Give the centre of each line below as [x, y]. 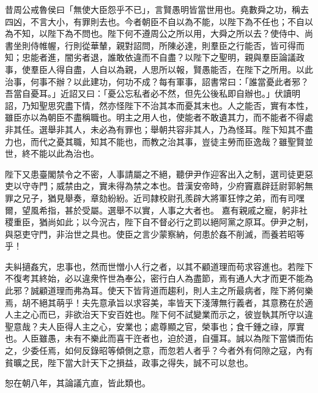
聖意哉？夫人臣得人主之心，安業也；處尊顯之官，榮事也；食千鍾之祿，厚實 [155, 326]
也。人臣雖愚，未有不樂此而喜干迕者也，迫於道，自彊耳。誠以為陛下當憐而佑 [159, 338]
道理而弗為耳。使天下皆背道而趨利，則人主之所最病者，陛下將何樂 [180, 290]
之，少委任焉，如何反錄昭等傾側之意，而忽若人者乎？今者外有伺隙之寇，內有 [159, 350]
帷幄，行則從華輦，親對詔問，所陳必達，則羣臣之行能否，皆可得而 [172, 45]
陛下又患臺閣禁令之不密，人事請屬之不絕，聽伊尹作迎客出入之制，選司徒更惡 [159, 174]
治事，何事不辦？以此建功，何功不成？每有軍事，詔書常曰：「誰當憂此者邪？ [157, 81]
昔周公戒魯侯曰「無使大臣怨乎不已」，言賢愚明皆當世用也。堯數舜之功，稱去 [157, 9]
